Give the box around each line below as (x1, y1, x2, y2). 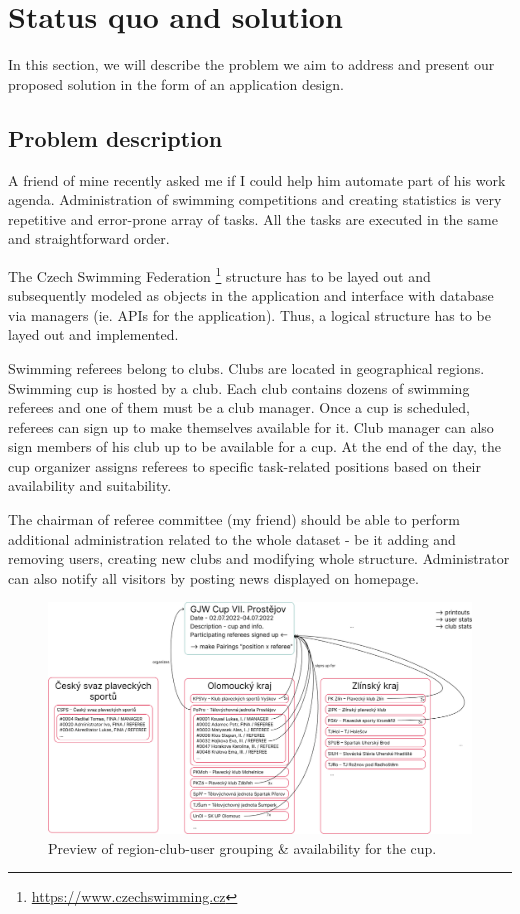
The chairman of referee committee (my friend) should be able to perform (8, 509, 460, 530)
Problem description (8, 122, 223, 153)
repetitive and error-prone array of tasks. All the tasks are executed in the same (8, 208, 498, 229)
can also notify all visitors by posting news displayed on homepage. (8, 567, 419, 588)
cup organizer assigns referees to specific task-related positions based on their (8, 455, 482, 476)
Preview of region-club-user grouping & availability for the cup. (48, 837, 437, 858)
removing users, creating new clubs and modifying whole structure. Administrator (8, 548, 510, 569)
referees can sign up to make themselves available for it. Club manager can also (8, 416, 494, 437)
